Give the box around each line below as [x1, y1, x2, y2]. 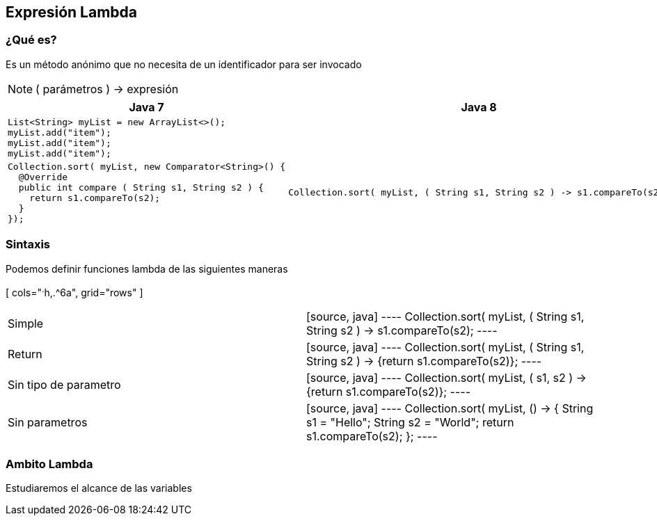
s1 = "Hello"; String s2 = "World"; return [306, 415, 514, 430]
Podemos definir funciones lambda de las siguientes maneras [6, 262, 288, 275]
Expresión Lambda [6, 3, 137, 21]
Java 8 [461, 99, 497, 114]
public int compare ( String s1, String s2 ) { [18, 182, 264, 193]
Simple [8, 316, 44, 331]
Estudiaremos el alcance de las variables [6, 481, 192, 494]
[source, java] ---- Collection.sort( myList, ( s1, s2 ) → [306, 371, 587, 385]
